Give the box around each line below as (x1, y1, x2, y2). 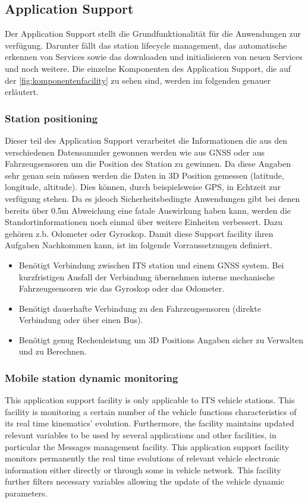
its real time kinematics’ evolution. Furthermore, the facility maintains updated (5, 417, 294, 429)
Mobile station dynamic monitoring (5, 371, 178, 385)
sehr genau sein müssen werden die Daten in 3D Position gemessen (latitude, (5, 169, 284, 181)
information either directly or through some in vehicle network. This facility (5, 463, 281, 476)
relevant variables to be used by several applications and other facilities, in (5, 429, 276, 441)
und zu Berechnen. (18, 345, 87, 358)
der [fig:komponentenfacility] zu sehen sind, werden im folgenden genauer (5, 74, 271, 86)
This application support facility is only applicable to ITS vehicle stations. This (5, 394, 295, 406)
